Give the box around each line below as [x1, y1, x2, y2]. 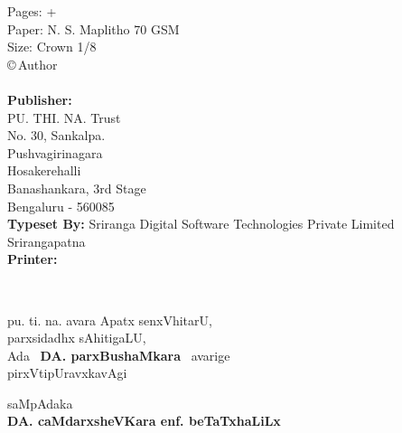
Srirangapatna [7, 231, 86, 250]
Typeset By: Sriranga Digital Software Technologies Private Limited [7, 214, 395, 233]
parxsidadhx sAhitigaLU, [7, 328, 146, 347]
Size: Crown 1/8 [7, 37, 97, 56]
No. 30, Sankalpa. [7, 126, 106, 145]
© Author [7, 54, 58, 73]
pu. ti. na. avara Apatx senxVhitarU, [7, 310, 212, 329]
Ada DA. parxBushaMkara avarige [7, 345, 230, 364]
